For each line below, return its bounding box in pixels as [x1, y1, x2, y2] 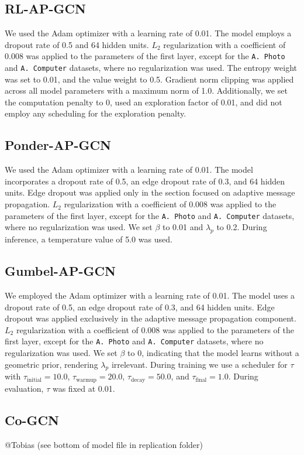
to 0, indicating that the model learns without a [127, 346, 299, 358]
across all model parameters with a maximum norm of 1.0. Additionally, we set [5, 84, 288, 97]
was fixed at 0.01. [52, 382, 115, 394]
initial [27, 377, 42, 383]
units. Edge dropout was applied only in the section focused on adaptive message [5, 186, 295, 199]
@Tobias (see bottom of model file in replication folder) [5, 438, 203, 450]
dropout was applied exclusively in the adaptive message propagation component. [5, 312, 296, 324]
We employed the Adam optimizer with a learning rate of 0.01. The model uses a [5, 289, 295, 301]
